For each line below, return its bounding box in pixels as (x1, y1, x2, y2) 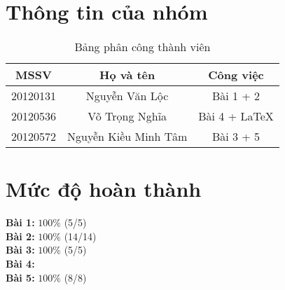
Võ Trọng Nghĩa (88, 108, 167, 125)
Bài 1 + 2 (211, 88, 260, 104)
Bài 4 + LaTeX (198, 108, 274, 125)
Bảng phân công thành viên (74, 39, 211, 55)
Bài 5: (6, 270, 35, 284)
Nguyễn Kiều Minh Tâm (67, 128, 188, 145)
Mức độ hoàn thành (6, 174, 202, 203)
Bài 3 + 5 (211, 128, 260, 145)
